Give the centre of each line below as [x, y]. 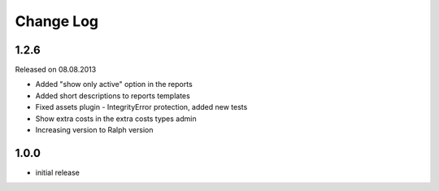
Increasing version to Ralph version [94, 130]
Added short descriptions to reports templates [113, 95]
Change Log [57, 21]
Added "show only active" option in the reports [114, 85]
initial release [58, 172]
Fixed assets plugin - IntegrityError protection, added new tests [141, 107]
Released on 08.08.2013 [56, 70]
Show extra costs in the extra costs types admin [116, 119]
